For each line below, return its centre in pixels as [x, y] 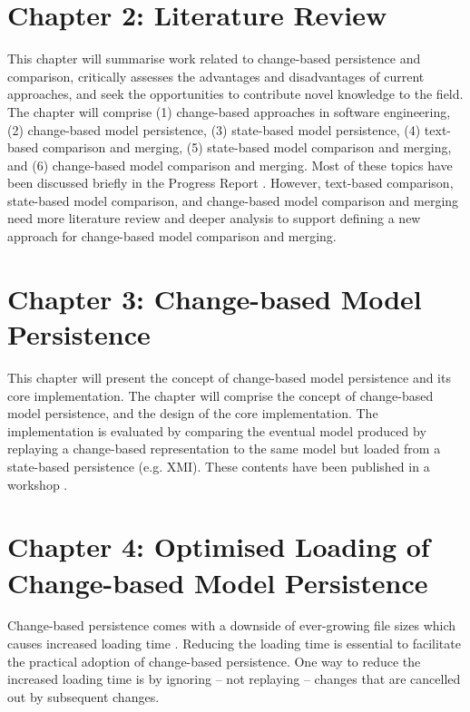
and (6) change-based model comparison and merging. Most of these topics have [230, 165]
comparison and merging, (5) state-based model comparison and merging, [247, 147]
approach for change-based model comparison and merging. [172, 236]
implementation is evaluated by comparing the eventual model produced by [217, 430]
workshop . [38, 484]
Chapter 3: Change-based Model [215, 298]
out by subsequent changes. [83, 696]
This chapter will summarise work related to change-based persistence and [214, 59]
